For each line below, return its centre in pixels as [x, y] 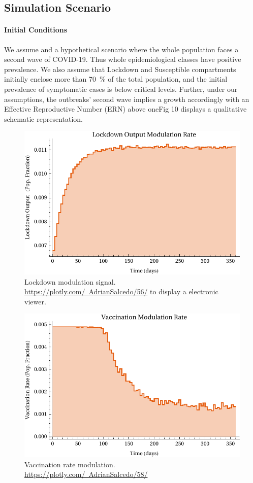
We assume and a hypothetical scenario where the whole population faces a [121, 49]
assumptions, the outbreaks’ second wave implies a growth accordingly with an [127, 99]
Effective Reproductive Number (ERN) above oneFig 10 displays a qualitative [125, 109]
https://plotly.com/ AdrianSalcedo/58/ [86, 474]
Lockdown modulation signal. [70, 281]
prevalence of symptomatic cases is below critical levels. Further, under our [121, 89]
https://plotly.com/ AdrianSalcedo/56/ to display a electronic [121, 291]
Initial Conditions [36, 30]
